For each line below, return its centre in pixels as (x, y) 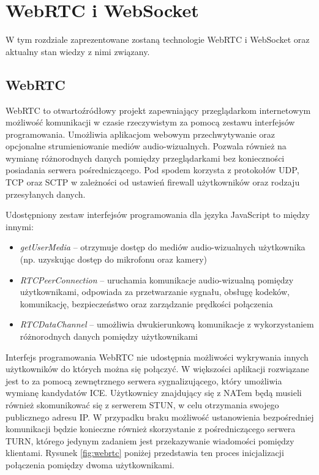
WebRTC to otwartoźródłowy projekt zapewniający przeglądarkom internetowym (158, 110)
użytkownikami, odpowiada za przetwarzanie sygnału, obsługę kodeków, (155, 292)
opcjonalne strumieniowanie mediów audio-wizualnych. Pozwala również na (146, 146)
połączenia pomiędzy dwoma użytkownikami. (90, 464)
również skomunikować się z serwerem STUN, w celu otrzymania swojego (142, 404)
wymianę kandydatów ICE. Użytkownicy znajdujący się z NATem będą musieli (154, 393)
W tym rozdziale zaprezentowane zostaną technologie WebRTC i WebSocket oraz (158, 39)
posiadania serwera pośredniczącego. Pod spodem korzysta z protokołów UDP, (152, 170)
